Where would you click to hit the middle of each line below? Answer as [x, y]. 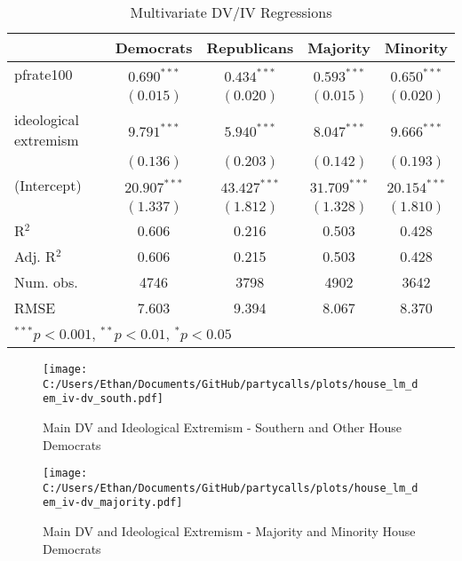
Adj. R [35, 256]
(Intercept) [48, 185]
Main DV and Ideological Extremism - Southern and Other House [222, 427]
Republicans [250, 47]
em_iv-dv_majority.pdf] [113, 503]
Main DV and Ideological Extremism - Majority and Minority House [229, 531]
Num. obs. [46, 282]
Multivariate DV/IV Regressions [231, 12]
